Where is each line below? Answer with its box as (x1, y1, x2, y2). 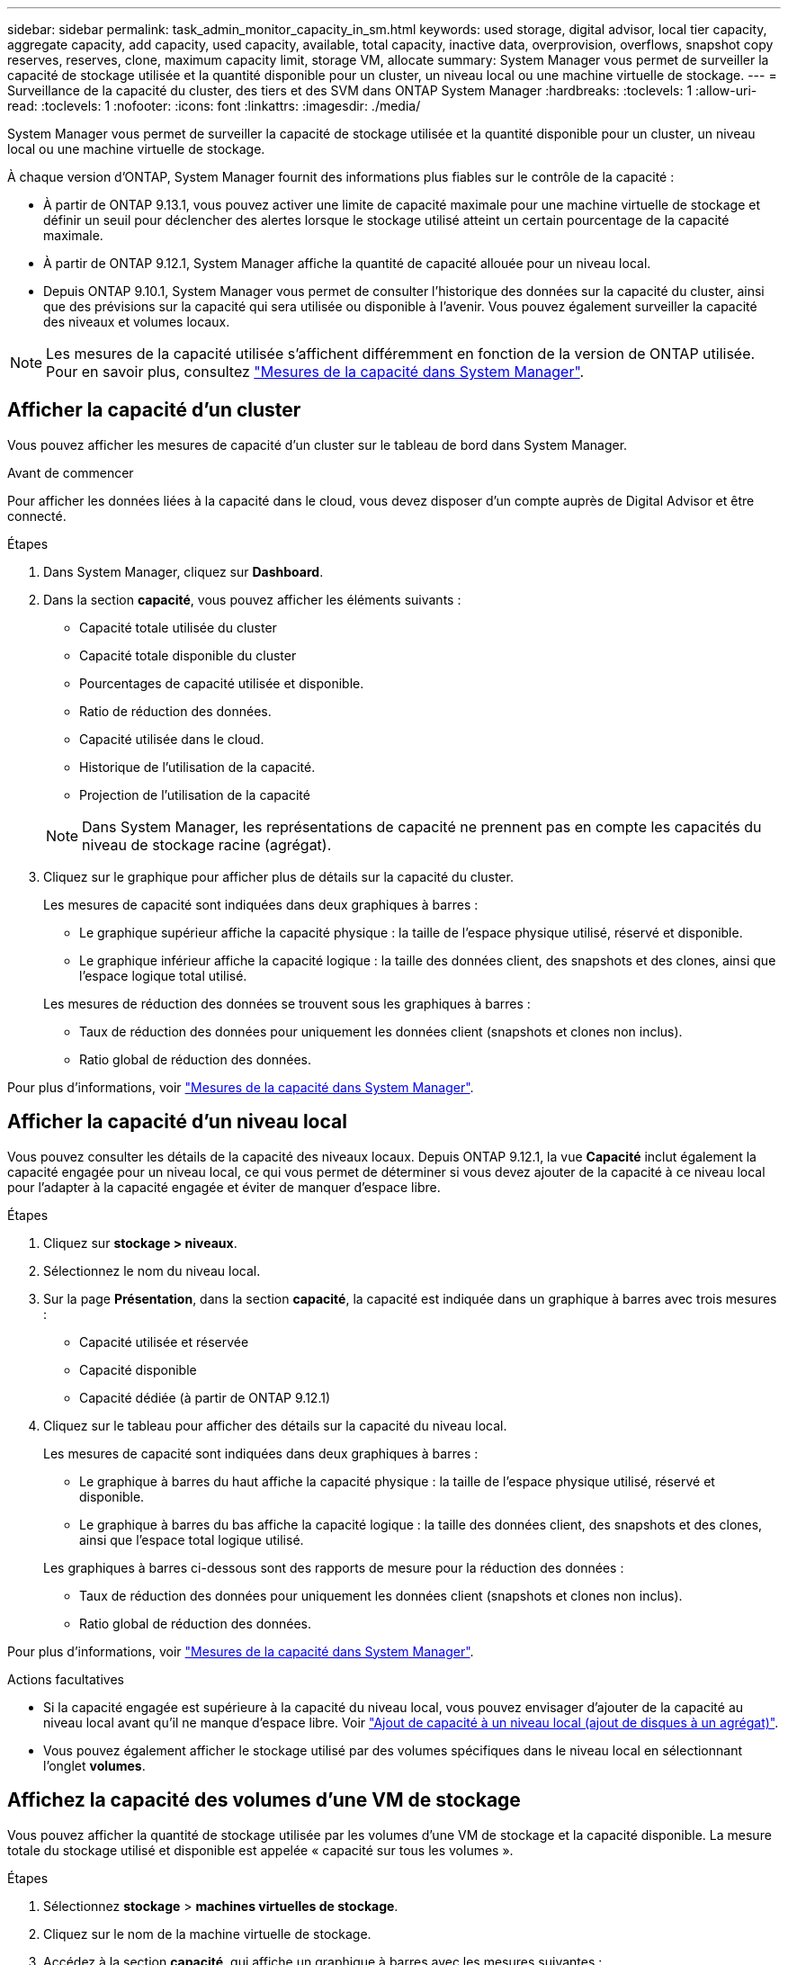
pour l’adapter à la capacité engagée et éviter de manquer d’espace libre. (7, 1179, 441, 1195)
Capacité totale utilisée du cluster (79, 619, 277, 635)
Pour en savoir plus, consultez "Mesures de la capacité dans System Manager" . (46, 363, 585, 381)
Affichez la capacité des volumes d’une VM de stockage (7, 1789, 521, 1812)
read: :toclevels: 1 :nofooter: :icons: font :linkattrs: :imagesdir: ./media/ (7, 98, 421, 113)
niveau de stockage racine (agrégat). (82, 835, 332, 854)
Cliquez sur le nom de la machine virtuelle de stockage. (43, 1925, 372, 1942)
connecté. (7, 507, 67, 524)
